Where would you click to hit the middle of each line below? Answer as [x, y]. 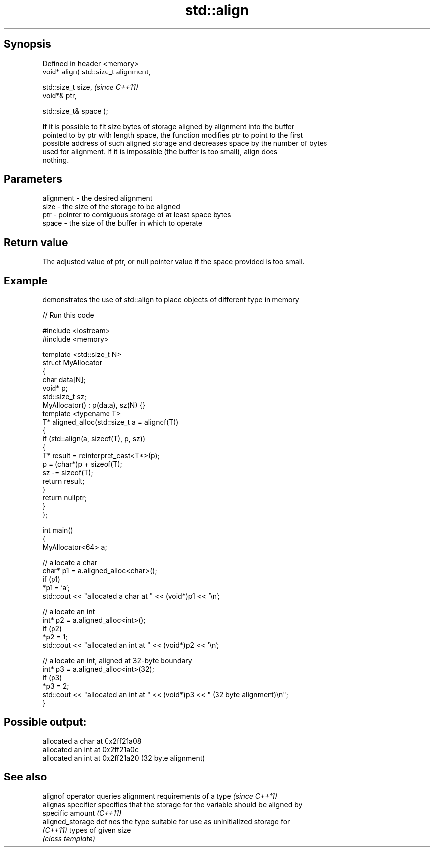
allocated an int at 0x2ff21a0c [90, 749]
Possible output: [45, 722]
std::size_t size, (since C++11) [90, 87]
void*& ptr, [59, 95]
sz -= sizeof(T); [68, 473]
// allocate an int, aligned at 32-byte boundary [117, 661]
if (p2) [52, 629]
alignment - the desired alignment [97, 198]
